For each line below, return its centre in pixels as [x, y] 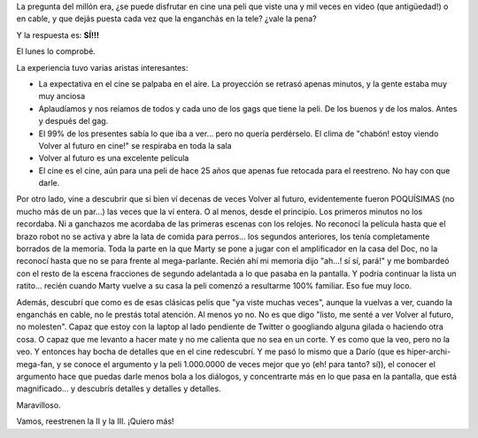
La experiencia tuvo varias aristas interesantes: [102, 67]
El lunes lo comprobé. [56, 51]
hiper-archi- [429, 352]
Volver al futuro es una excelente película [114, 158]
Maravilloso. [39, 405]
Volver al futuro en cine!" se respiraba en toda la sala [135, 145]
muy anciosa [62, 96]
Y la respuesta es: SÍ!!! [58, 35]
